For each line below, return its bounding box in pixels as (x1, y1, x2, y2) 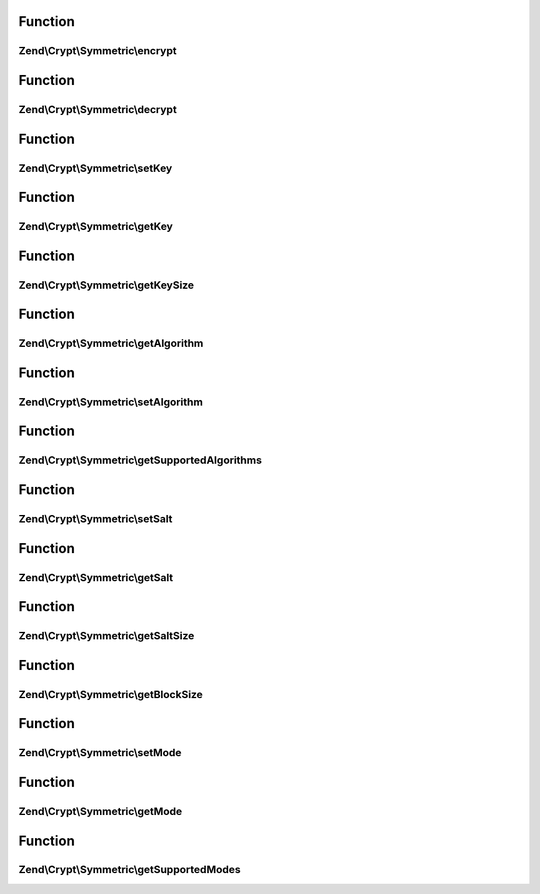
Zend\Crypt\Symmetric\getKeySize (18, 278, 195, 292)
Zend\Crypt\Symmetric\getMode (18, 804, 183, 818)
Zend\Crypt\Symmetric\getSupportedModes (18, 863, 241, 877)
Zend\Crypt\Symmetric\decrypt (18, 102, 177, 116)
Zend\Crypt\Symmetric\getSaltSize (18, 629, 195, 643)
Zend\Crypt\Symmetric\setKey (18, 161, 173, 175)
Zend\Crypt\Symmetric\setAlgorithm (18, 395, 204, 409)
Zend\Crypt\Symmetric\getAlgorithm (18, 336, 204, 350)
